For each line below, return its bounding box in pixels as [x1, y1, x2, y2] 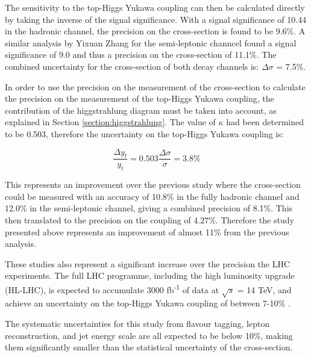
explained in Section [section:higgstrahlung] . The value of [5, 116, 216, 128]
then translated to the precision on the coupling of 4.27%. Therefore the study [5, 213, 294, 226]
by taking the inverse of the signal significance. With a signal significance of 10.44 [5, 13, 307, 25]
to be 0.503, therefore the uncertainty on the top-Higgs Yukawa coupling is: [5, 127, 284, 140]
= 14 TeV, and [237, 283, 292, 296]
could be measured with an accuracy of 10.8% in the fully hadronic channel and [5, 190, 300, 202]
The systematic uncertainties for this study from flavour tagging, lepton [5, 317, 270, 329]
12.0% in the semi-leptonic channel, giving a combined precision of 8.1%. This [5, 202, 293, 214]
